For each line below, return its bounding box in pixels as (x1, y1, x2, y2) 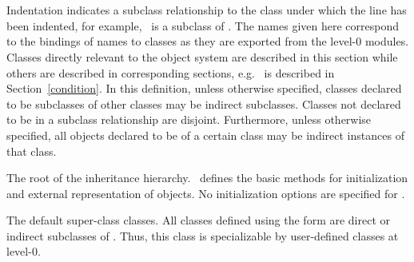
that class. (6, 142, 57, 159)
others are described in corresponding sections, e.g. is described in (6, 64, 335, 81)
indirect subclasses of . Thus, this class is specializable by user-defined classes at (6, 227, 399, 244)
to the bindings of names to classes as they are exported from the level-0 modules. (6, 33, 409, 50)
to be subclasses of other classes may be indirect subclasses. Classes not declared (6, 95, 401, 112)
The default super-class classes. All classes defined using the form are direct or (6, 212, 391, 228)
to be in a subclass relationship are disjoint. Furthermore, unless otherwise (6, 111, 372, 128)
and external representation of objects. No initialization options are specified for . (6, 185, 405, 201)
